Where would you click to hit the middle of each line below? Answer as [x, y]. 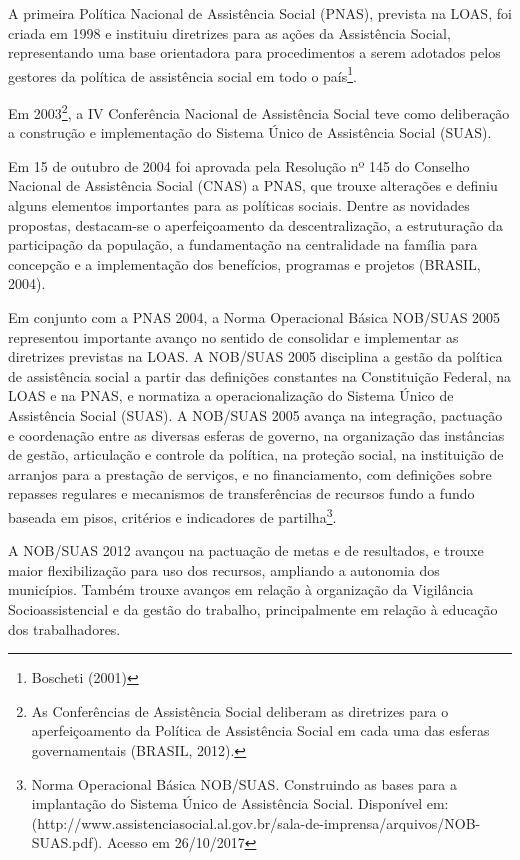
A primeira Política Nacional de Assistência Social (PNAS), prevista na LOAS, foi [260, 13]
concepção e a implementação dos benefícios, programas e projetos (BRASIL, [244, 263]
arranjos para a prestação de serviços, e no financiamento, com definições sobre [250, 473]
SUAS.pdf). [67, 842]
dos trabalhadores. [64, 628]
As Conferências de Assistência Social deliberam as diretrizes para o [240, 710]
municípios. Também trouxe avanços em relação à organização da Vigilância [241, 589]
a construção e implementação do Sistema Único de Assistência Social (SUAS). [250, 132]
